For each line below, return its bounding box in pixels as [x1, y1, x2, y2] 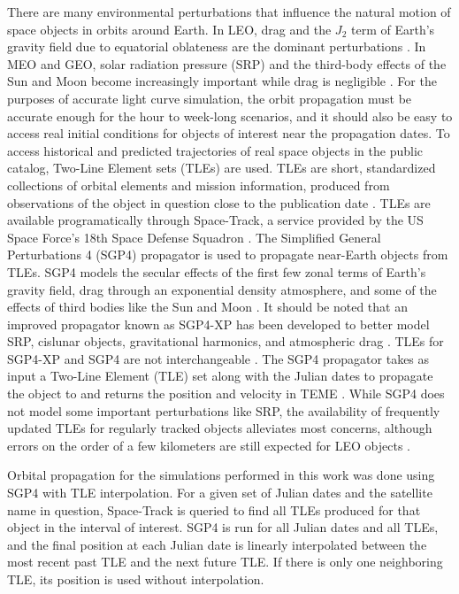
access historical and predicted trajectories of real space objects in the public [7, 141, 424, 159]
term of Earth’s [350, 19, 435, 38]
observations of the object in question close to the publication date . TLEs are [7, 193, 431, 212]
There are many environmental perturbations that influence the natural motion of [7, 3, 451, 20]
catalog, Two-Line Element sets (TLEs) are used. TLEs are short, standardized [7, 158, 436, 177]
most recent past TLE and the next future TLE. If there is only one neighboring [7, 552, 443, 571]
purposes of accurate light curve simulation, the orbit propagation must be [7, 89, 412, 107]
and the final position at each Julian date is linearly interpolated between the [7, 535, 427, 553]
